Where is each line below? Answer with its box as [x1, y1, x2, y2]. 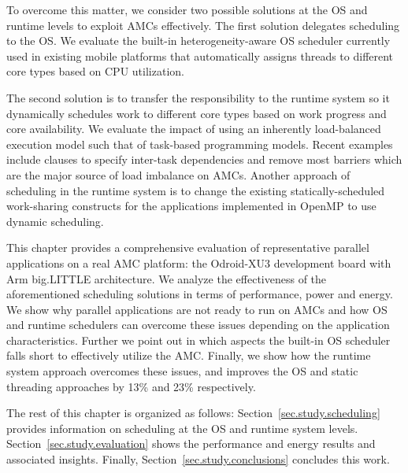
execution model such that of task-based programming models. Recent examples [6, 135, 393, 152]
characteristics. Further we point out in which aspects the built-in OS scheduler [6, 331, 391, 348]
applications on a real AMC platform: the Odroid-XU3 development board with [6, 254, 391, 271]
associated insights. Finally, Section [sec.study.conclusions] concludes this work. [6, 451, 390, 467]
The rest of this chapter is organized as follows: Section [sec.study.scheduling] [6, 405, 380, 421]
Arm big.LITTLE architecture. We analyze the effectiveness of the [6, 270, 327, 286]
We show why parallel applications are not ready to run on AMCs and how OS [6, 301, 388, 317]
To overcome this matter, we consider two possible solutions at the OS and [6, 2, 368, 17]
